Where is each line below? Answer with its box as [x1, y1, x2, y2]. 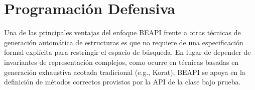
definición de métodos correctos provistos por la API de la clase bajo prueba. [4, 76, 241, 87]
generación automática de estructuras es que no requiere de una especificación [4, 37, 243, 47]
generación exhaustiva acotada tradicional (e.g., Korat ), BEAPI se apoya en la [4, 66, 245, 77]
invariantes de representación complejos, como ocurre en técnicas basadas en [4, 56, 239, 67]
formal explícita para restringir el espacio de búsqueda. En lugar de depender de [4, 47, 251, 57]
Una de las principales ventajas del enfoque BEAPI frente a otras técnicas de [4, 27, 241, 38]
